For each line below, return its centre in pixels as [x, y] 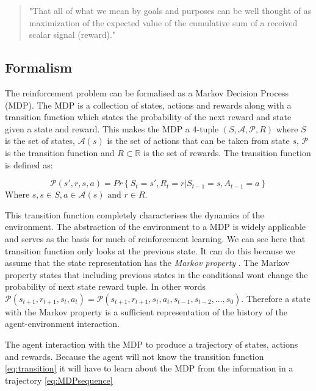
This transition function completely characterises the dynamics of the [135, 214]
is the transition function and [60, 152]
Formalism [39, 67]
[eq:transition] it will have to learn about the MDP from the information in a [149, 368]
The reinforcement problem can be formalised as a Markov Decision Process [147, 92]
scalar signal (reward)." [72, 34]
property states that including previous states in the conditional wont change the [156, 274]
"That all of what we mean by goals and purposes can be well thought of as [170, 10]
